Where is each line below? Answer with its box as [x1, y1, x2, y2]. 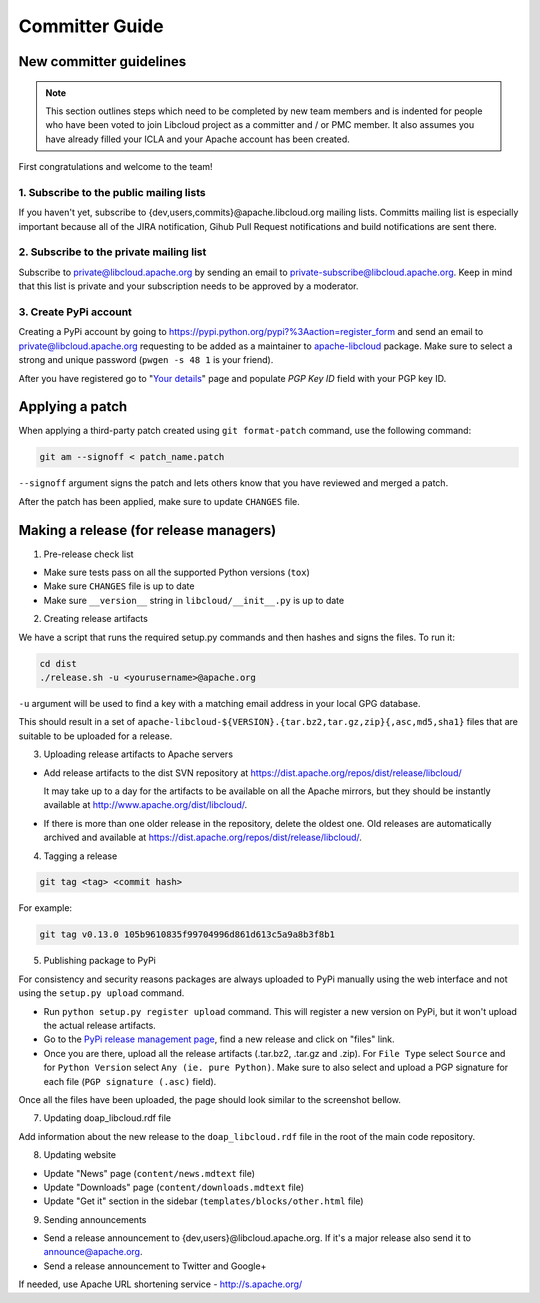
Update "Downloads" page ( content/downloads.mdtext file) [43, 1181, 305, 1193]
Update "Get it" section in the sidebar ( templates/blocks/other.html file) [43, 1195, 364, 1207]
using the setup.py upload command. [18, 987, 185, 999]
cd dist [39, 658, 77, 669]
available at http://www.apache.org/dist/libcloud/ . [43, 799, 248, 811]
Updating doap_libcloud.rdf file [43, 1112, 172, 1124]
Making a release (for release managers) [18, 521, 277, 539]
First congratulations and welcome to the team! [18, 161, 214, 173]
